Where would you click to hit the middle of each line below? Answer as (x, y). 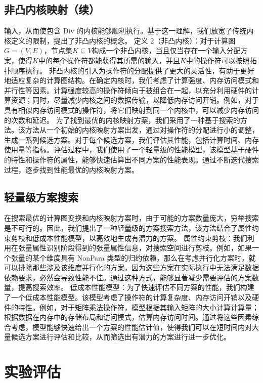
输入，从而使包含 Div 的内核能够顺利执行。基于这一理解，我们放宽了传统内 (129, 31)
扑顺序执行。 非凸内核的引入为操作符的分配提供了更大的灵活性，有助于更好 (129, 70)
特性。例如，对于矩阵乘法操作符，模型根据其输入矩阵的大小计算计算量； (138, 307)
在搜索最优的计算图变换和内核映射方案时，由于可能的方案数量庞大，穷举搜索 (131, 218)
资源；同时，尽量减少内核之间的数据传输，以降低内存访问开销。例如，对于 (135, 100)
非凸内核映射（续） (52, 9)
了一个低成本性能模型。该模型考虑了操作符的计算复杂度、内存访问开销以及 (128, 297)
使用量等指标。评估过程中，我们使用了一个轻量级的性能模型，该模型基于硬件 (131, 150)
